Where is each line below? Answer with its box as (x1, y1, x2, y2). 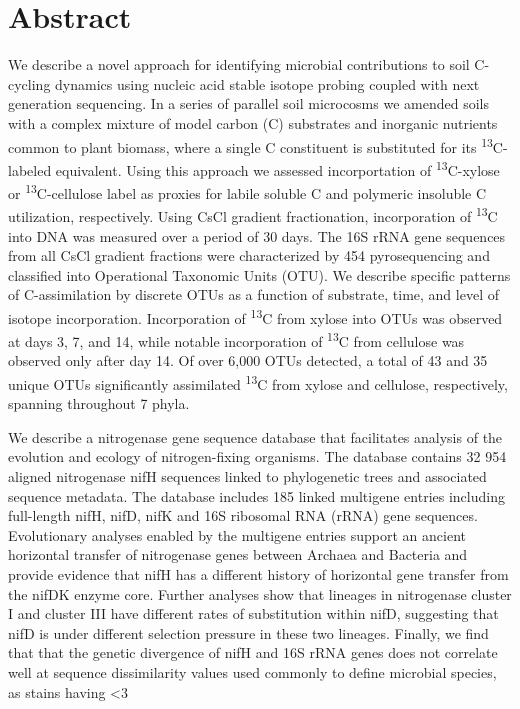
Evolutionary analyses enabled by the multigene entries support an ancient (8, 524, 466, 545)
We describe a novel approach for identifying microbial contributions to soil (8, 54, 470, 75)
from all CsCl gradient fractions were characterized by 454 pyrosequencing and (8, 245, 490, 266)
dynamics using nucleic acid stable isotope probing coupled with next (55, 73, 480, 94)
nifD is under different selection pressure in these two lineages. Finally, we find (8, 622, 489, 643)
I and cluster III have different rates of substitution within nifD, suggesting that (8, 603, 499, 624)
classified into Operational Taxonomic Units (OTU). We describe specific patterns (8, 264, 511, 285)
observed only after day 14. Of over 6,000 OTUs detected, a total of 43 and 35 (8, 350, 488, 371)
